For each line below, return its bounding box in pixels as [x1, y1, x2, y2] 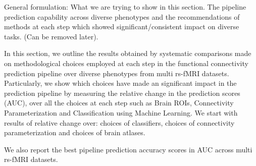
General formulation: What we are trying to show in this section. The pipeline [4, 2, 246, 12]
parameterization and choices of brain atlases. [4, 127, 145, 138]
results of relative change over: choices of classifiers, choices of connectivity [4, 117, 235, 128]
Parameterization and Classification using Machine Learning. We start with [4, 107, 238, 118]
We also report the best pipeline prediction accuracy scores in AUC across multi [4, 144, 252, 154]
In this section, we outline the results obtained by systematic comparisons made [4, 48, 251, 59]
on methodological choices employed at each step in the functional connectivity [4, 58, 248, 68]
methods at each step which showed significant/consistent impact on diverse [4, 21, 239, 32]
